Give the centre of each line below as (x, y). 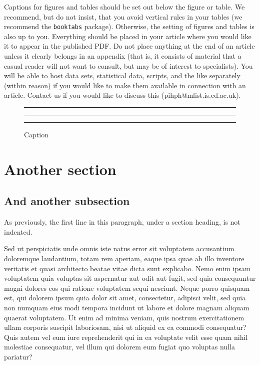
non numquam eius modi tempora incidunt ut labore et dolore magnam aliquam (127, 307)
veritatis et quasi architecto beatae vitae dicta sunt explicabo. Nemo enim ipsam (127, 268)
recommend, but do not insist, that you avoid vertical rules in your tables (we (123, 16)
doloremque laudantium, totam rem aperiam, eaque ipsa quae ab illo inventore (124, 258)
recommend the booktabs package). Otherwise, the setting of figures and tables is (129, 26)
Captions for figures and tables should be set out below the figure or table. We (124, 7)
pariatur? (18, 356)
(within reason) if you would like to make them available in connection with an (125, 85)
